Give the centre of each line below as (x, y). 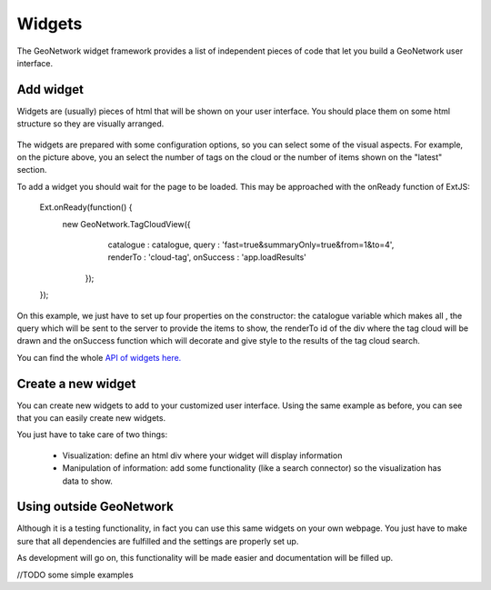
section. (32, 170)
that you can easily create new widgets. (91, 418)
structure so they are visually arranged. (90, 124)
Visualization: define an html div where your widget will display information (202, 455)
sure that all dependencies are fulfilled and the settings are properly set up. (158, 541)
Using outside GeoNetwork (95, 507)
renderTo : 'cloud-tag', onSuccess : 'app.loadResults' (207, 257)
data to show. (87, 481)
